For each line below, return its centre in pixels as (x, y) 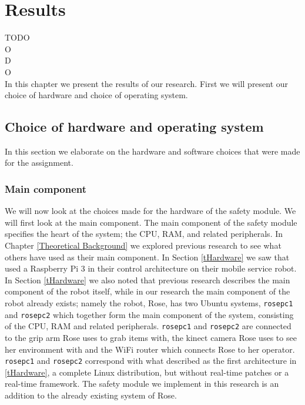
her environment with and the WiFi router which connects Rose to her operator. (150, 349)
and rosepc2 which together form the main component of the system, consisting (149, 314)
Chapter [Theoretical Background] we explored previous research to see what (143, 245)
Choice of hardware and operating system (134, 127)
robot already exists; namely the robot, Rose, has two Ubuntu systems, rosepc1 (149, 303)
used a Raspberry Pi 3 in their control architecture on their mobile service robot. (151, 268)
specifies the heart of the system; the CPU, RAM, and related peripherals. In (144, 234)
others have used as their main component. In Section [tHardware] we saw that (147, 257)
